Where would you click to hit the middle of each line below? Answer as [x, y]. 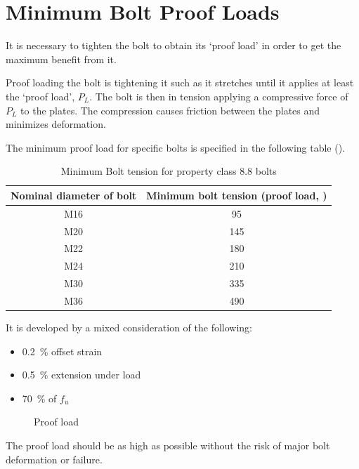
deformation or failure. [54, 459]
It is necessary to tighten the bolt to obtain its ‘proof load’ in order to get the [174, 45]
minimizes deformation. [56, 124]
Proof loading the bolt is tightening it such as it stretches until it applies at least [180, 82]
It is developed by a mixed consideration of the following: [129, 328]
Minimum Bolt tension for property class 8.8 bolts [169, 171]
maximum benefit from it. [61, 59]
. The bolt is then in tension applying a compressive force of [219, 96]
